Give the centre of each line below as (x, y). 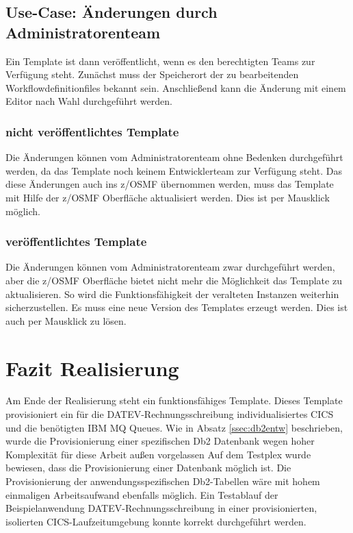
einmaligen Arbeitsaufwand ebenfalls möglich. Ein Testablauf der (142, 494)
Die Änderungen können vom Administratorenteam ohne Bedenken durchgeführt (174, 157)
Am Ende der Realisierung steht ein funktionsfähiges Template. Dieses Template (174, 400)
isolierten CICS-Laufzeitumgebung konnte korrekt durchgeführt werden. (156, 521)
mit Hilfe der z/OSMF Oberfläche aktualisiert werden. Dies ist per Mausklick (168, 197)
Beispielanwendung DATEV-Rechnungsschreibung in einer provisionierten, (161, 508)
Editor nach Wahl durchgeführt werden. (89, 101)
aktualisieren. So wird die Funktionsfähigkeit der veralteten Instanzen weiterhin (172, 294)
